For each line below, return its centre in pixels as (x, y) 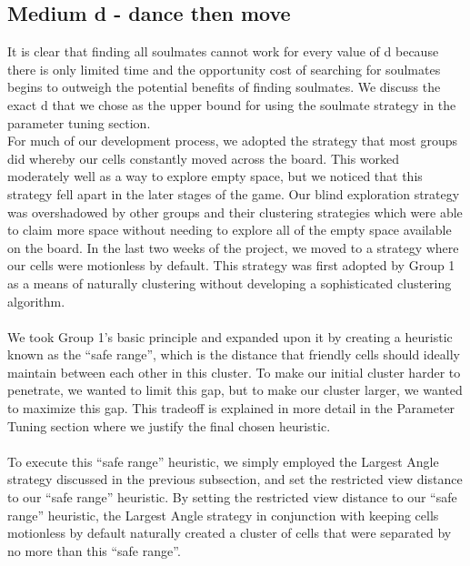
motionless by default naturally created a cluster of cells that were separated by (230, 533)
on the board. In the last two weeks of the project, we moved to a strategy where (233, 247)
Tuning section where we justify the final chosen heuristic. (169, 425)
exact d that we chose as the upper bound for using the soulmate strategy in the (232, 104)
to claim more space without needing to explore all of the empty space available (230, 230)
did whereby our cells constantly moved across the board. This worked (204, 158)
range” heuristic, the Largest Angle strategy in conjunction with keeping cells (223, 515)
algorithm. (36, 301)
